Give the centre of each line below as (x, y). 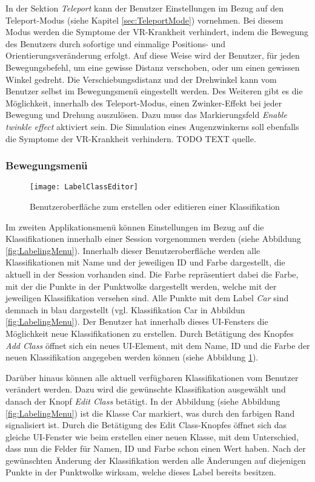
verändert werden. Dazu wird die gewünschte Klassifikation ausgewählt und (146, 389)
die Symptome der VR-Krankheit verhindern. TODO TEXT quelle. (131, 138)
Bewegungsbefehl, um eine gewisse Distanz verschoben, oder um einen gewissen (153, 67)
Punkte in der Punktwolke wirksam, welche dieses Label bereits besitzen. (141, 472)
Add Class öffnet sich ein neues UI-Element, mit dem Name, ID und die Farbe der (158, 345)
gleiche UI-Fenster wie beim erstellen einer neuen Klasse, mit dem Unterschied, (152, 436)
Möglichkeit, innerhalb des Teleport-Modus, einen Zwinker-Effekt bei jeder (144, 103)
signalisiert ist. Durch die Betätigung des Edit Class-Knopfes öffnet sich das (146, 425)
